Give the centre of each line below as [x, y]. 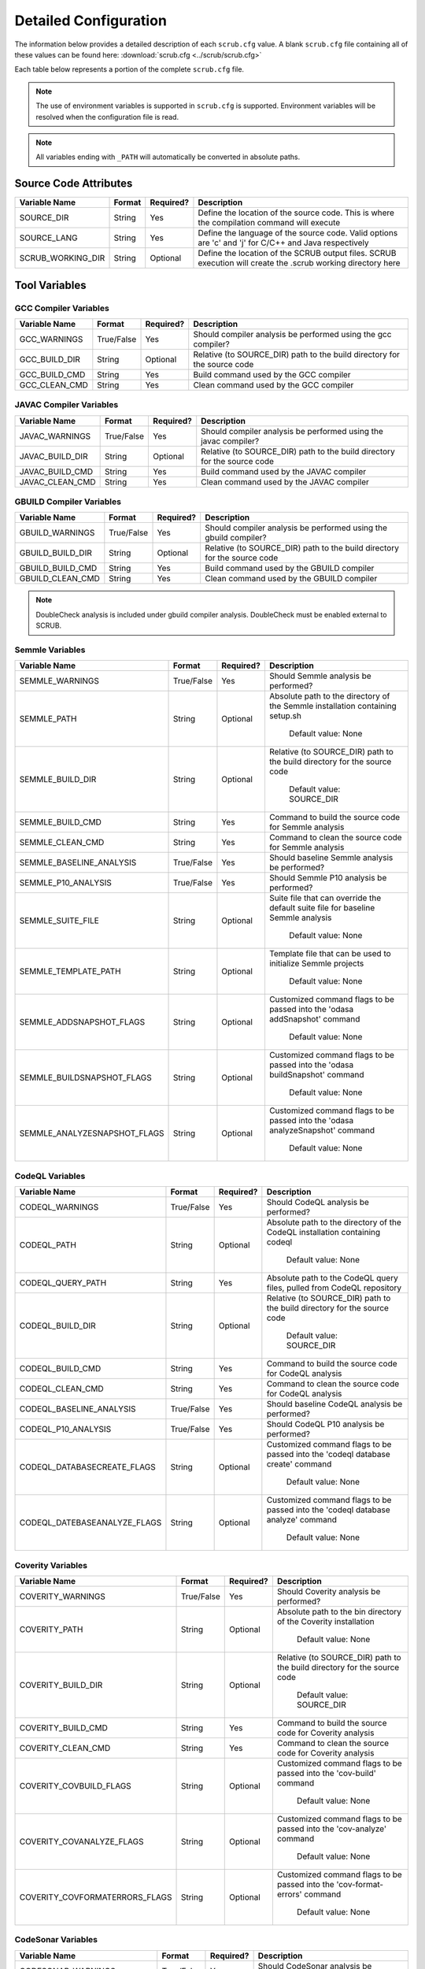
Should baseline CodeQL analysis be [334, 1404]
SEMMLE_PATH [48, 719]
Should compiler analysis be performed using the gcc [292, 334]
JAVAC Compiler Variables [67, 405]
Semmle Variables [50, 650]
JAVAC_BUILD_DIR [54, 456]
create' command [299, 1464]
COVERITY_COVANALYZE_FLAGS [82, 1841]
